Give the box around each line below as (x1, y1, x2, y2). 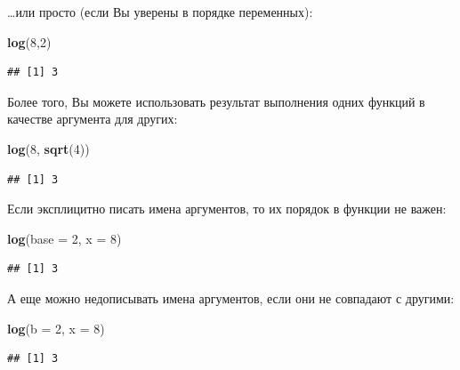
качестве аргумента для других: (7, 109, 178, 128)
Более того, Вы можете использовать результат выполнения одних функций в (7, 92, 425, 110)
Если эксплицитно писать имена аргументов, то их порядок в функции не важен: (7, 199, 447, 218)
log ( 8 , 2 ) (7, 32, 52, 51)
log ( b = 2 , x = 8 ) (7, 318, 105, 337)
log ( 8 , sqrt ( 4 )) (7, 139, 90, 157)
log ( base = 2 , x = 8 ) (7, 229, 122, 247)
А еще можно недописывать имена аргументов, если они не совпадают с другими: (7, 288, 455, 307)
